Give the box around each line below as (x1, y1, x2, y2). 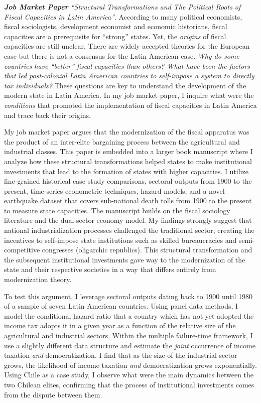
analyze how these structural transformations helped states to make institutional (4, 156, 252, 166)
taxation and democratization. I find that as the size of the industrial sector (4, 350, 237, 360)
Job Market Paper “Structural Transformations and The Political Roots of (4, 2, 241, 12)
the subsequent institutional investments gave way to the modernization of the (4, 254, 245, 264)
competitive (4, 244, 40, 255)
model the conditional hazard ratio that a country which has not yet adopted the (4, 310, 254, 321)
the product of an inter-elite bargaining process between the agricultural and (4, 136, 240, 147)
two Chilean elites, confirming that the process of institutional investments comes (4, 379, 254, 389)
